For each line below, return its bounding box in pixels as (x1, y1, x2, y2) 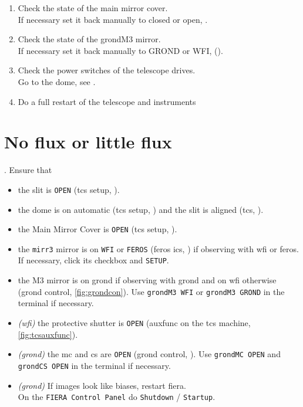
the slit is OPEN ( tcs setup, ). (18, 183, 120, 195)
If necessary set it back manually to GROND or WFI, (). (18, 44, 223, 56)
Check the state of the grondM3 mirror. (18, 33, 161, 45)
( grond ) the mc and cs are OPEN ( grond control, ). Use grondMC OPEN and (18, 348, 281, 360)
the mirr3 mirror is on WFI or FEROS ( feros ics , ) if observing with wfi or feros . (18, 242, 299, 255)
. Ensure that (4, 164, 52, 176)
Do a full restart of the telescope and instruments (18, 95, 196, 107)
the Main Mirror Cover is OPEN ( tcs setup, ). (18, 223, 177, 235)
